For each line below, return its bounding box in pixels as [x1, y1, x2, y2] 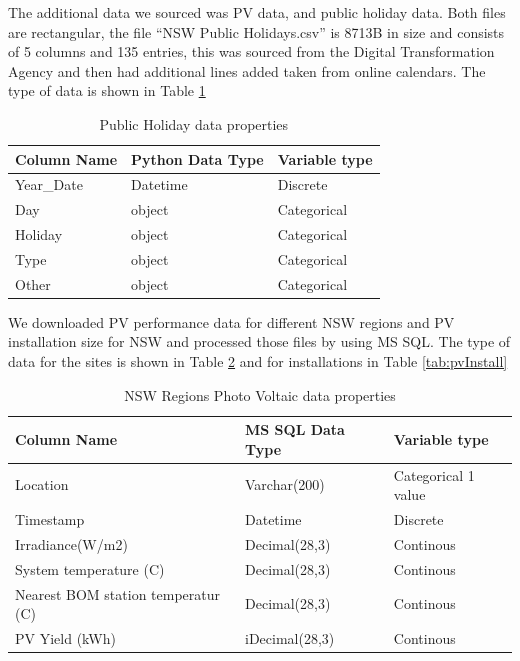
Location [15, 474, 69, 495]
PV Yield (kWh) [15, 628, 116, 649]
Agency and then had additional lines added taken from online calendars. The [8, 60, 486, 81]
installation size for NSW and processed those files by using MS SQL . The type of [8, 331, 511, 352]
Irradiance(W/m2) [15, 533, 128, 554]
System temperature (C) [15, 558, 165, 579]
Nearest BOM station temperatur [15, 583, 221, 604]
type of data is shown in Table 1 [8, 80, 206, 101]
